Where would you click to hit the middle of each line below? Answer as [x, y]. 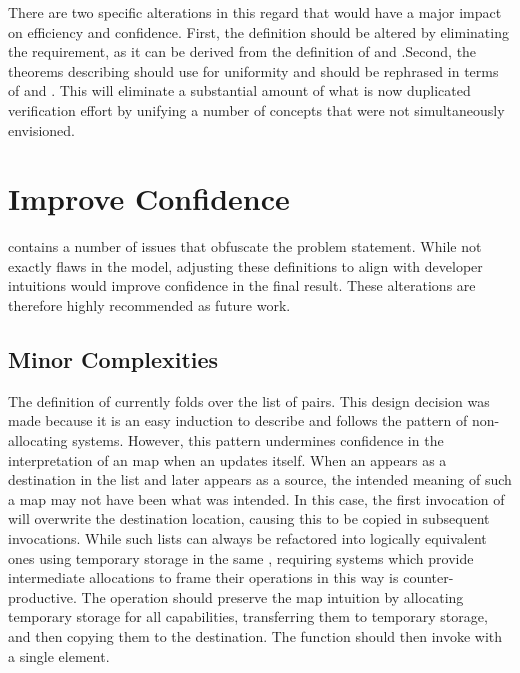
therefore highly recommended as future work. [149, 305]
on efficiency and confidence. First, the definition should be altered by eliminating [258, 31]
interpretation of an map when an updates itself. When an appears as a [227, 459]
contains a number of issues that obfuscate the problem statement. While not [245, 246]
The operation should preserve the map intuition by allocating [272, 596]
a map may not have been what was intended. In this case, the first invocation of [256, 498]
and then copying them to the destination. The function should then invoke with [255, 635]
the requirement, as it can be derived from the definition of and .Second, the [242, 51]
